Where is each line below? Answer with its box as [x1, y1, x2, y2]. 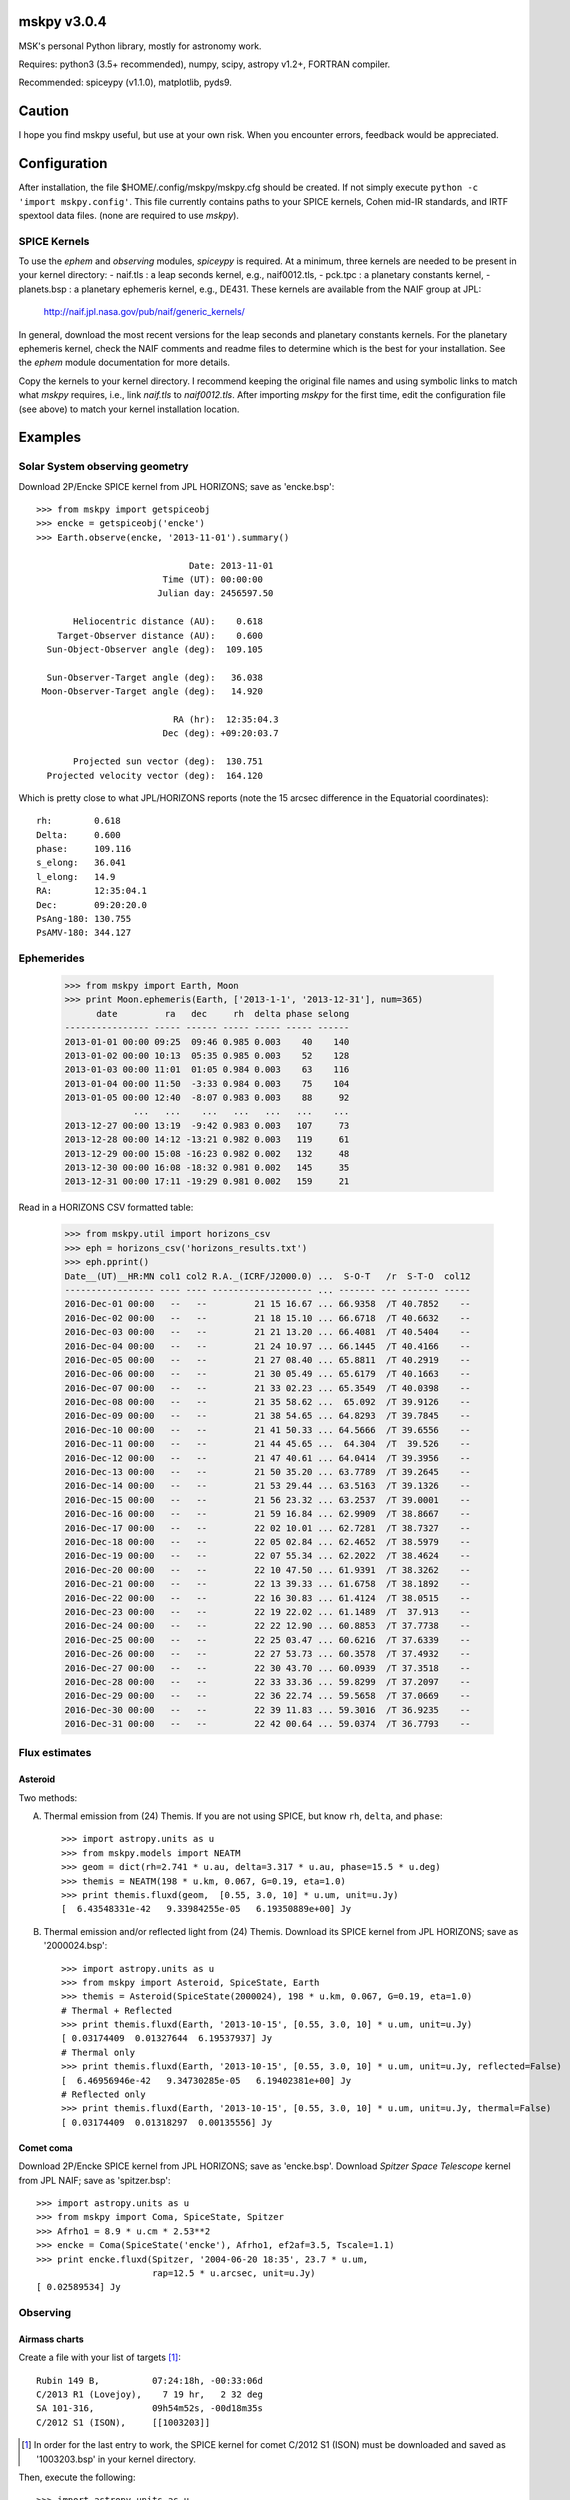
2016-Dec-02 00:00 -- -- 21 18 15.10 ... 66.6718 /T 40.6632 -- [64, 1312, 471, 1324]
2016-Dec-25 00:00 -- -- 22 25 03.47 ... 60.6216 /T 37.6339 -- [64, 1634, 471, 1645]
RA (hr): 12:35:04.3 [173, 713, 279, 725]
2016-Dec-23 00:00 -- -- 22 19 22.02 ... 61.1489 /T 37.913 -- [64, 1606, 471, 1617]
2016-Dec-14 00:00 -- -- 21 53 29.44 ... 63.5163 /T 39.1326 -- [64, 1480, 471, 1492]
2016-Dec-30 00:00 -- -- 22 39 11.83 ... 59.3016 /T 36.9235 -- [64, 1704, 471, 1715]
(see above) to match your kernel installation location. [18, 403, 240, 415]
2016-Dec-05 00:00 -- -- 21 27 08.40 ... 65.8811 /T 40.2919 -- [64, 1354, 471, 1365]
